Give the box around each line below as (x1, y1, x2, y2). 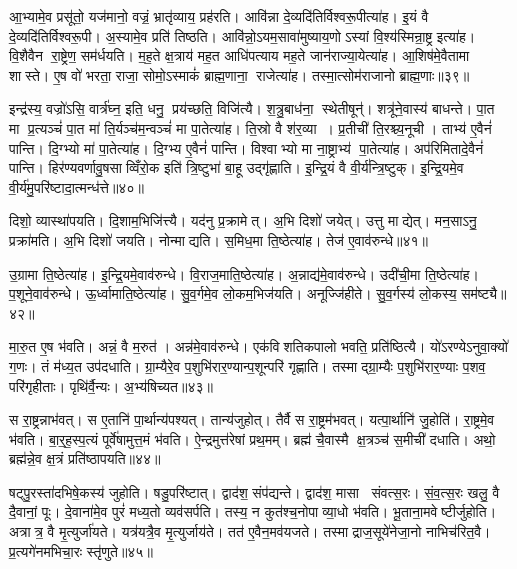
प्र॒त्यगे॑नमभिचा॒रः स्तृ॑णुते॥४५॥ (9, 540, 153, 561)
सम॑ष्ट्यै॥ (461, 283, 507, 304)
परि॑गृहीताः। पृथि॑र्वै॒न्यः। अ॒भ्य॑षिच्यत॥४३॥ (9, 375, 213, 396)
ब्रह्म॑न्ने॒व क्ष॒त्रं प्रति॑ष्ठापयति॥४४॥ (9, 448, 161, 469)
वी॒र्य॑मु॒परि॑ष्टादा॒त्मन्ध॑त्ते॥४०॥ (9, 176, 144, 197)
